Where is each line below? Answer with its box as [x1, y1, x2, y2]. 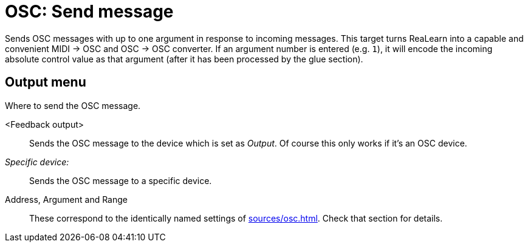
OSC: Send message [5, 1, 174, 22]
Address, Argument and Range [5, 194, 128, 205]
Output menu [5, 74, 86, 90]
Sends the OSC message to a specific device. [29, 175, 212, 186]
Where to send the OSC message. [5, 100, 141, 111]
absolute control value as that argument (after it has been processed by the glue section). [5, 53, 363, 64]
